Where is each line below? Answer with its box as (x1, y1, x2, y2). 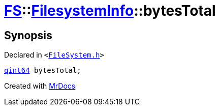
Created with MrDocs (4, 81, 76, 91)
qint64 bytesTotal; (4, 66, 81, 75)
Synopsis (4, 29, 52, 42)
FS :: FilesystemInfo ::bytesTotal (4, 2, 216, 19)
